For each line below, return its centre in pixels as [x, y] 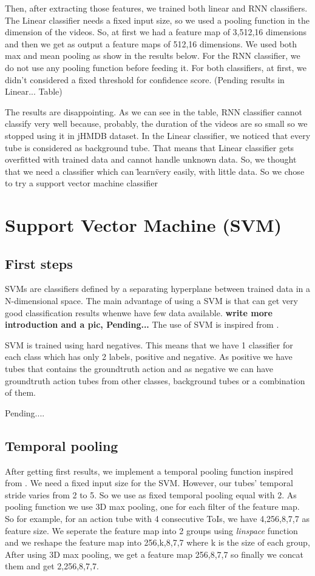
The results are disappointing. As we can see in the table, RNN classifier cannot [154, 111]
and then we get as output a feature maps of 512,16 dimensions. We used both [151, 43]
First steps [39, 263]
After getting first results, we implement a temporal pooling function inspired [149, 471]
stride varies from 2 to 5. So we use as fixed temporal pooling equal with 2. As [151, 494]
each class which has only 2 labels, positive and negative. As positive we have [149, 357]
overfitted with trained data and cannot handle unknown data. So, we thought [151, 159]
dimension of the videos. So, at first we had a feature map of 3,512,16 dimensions [156, 32]
